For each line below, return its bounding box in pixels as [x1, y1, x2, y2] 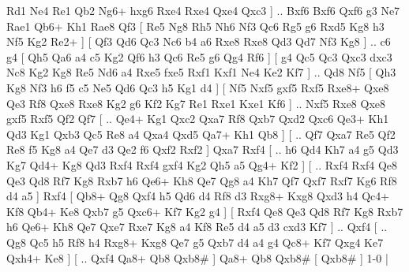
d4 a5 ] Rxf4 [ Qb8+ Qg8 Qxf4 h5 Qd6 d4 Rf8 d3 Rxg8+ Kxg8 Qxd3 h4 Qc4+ [6, 188, 390, 204]
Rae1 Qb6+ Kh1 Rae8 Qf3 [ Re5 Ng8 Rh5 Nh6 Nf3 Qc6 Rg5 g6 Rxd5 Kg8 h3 [6, 17, 385, 34]
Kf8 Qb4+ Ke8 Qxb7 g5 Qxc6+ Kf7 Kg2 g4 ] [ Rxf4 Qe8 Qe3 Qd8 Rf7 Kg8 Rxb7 [6, 203, 403, 219]
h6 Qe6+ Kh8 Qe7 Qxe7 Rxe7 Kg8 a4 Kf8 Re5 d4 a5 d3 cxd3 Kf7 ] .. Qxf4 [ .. [6, 218, 388, 235]
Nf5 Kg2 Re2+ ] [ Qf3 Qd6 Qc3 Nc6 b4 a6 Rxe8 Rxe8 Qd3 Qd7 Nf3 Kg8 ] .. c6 [6, 33, 391, 50]
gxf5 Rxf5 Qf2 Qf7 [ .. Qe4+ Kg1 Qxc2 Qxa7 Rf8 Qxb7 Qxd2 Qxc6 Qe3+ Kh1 [6, 110, 389, 127]
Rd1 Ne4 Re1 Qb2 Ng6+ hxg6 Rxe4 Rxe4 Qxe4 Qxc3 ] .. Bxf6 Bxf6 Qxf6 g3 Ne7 [6, 2, 400, 18]
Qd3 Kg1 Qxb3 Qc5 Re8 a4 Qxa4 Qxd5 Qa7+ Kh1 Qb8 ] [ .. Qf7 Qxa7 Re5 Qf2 [6, 125, 396, 142]
